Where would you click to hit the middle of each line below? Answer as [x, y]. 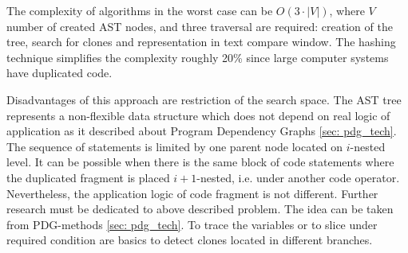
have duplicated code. [59, 73]
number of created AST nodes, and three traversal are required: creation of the [200, 26]
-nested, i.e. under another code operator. [298, 177]
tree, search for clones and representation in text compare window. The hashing [201, 42]
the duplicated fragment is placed [88, 177]
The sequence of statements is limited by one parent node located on [175, 146]
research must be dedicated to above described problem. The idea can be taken [200, 209]
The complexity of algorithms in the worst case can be [140, 10]
